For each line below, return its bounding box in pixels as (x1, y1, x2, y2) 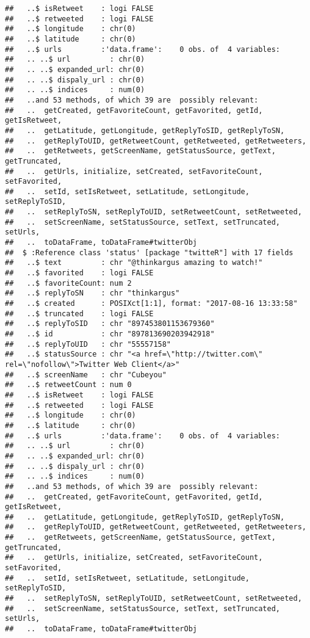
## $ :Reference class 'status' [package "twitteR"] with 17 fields (5, 248, 294, 257)
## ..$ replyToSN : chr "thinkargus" (5, 289, 180, 298)
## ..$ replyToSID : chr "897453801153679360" (5, 319, 215, 328)
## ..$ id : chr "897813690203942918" (5, 330, 215, 338)
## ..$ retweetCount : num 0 (5, 380, 132, 390)
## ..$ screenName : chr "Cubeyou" (5, 370, 167, 379)
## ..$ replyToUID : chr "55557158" (5, 339, 171, 349)
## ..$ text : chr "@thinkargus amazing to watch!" (5, 258, 263, 267)
